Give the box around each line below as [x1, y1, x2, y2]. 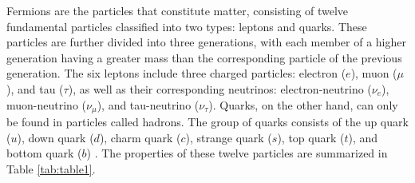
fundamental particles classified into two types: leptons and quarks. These [6, 18, 367, 34]
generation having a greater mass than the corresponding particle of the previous [6, 49, 402, 66]
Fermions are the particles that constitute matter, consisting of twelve [6, 2, 349, 18]
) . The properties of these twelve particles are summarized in [86, 145, 388, 161]
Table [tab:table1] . [6, 160, 96, 177]
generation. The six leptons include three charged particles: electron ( [6, 65, 346, 82]
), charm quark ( [99, 129, 181, 145]
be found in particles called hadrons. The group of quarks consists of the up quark [6, 113, 409, 130]
